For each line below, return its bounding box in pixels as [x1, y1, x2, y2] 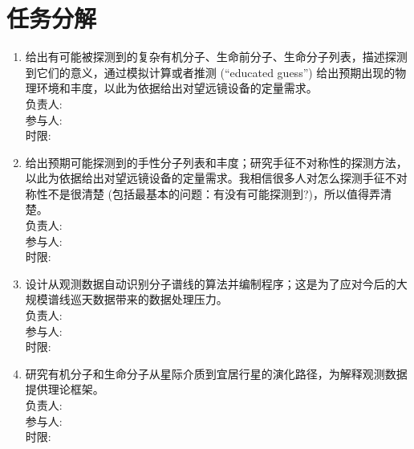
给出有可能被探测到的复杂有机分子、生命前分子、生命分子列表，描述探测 [25, 48, 408, 65]
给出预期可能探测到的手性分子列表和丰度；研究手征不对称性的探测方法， [25, 153, 408, 170]
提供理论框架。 [25, 381, 104, 398]
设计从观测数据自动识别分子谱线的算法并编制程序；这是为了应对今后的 [25, 275, 396, 292]
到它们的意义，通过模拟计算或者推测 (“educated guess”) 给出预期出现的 [25, 63, 396, 80]
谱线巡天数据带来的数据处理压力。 [47, 291, 228, 308]
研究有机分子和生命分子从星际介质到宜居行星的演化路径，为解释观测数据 [25, 365, 408, 382]
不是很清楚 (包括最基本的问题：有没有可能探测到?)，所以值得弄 [47, 185, 380, 202]
